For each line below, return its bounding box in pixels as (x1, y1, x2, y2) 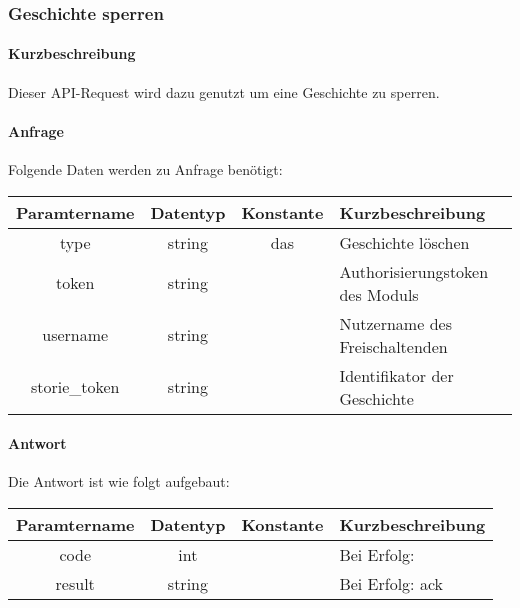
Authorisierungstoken (339, 259, 489, 283)
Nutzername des (339, 311, 452, 335)
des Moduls (339, 282, 419, 306)
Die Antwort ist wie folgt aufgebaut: (8, 471, 230, 492)
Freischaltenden (339, 334, 448, 358)
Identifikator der (339, 363, 454, 387)
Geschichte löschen (339, 230, 470, 254)
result (55, 572, 95, 596)
